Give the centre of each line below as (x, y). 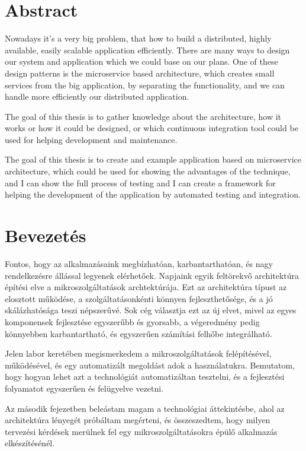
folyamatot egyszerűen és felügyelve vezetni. (84, 388)
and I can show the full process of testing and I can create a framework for (140, 182)
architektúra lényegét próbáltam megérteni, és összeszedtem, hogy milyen (138, 420)
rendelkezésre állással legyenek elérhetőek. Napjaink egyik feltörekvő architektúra (152, 275)
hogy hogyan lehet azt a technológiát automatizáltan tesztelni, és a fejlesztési (145, 377)
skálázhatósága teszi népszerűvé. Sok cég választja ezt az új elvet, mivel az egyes (151, 310)
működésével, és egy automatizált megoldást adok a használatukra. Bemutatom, (150, 365)
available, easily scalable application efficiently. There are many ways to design (147, 50)
